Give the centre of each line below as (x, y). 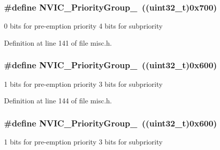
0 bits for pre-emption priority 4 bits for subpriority (83, 26)
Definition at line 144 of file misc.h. (58, 101)
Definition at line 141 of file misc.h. (58, 42)
